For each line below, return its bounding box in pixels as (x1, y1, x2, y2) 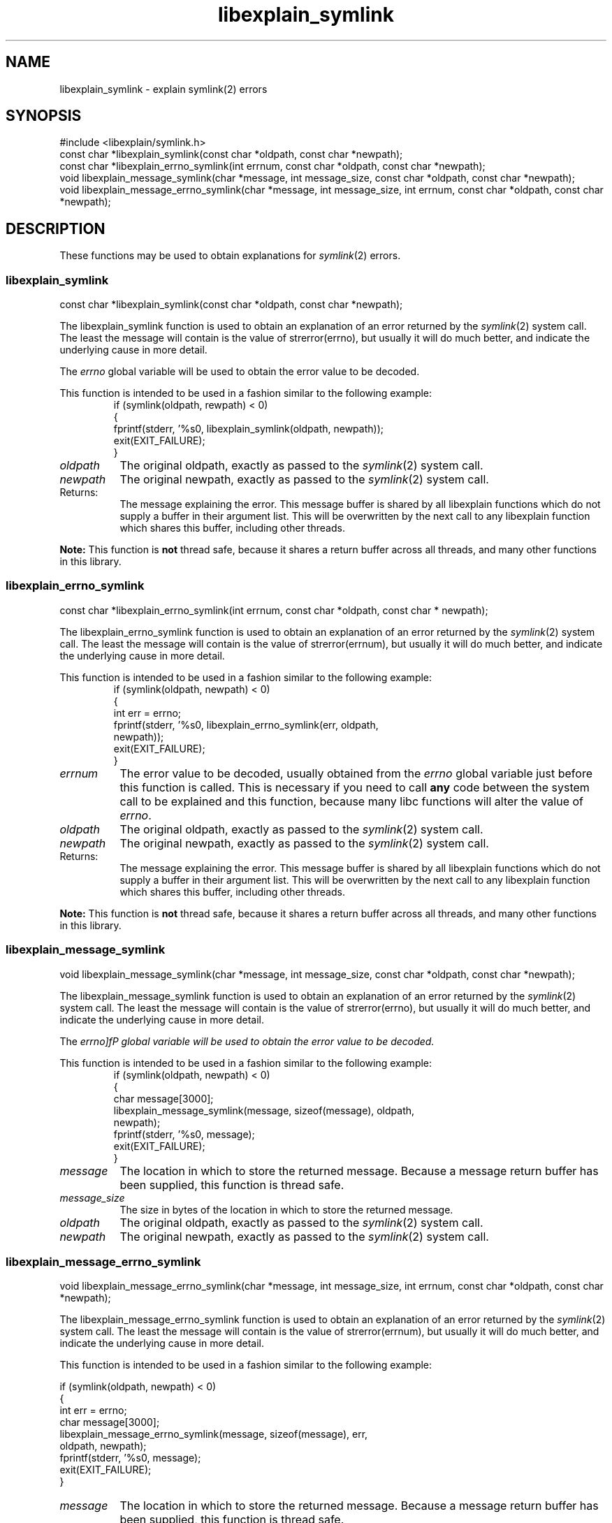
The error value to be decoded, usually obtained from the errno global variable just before (119, 766, 592, 780)
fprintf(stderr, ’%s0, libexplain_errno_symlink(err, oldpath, (113, 718, 379, 731)
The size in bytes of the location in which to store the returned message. (119, 1203, 453, 1216)
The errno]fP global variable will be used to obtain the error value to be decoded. (59, 1035, 435, 1047)
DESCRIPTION (6, 219, 105, 238)
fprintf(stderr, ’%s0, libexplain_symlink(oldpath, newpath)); (113, 423, 384, 435)
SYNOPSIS (6, 107, 82, 125)
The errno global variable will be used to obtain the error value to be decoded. (59, 365, 420, 378)
